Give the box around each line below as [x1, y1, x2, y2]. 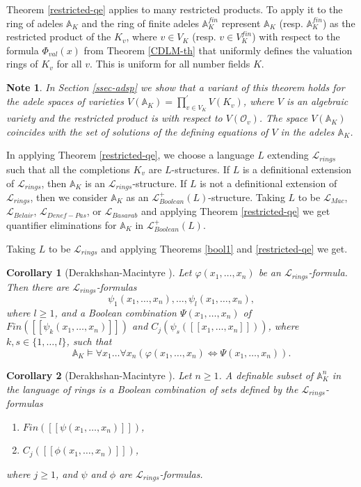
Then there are [6, 279, 70, 294]
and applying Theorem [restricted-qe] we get [141, 204, 330, 218]
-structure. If [132, 175, 187, 190]
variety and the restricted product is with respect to [6, 111, 223, 125]
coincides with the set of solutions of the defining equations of [6, 124, 268, 138]
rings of [6, 56, 38, 71]
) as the [322, 15, 355, 30]
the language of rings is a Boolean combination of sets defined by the [6, 381, 298, 396]
